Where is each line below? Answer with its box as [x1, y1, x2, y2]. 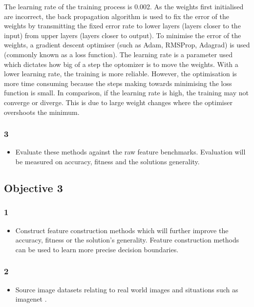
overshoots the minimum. [4, 107, 80, 117]
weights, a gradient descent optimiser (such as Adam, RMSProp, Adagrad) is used [4, 40, 250, 50]
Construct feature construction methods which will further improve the [15, 225, 229, 235]
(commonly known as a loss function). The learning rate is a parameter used [4, 49, 233, 59]
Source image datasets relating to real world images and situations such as [15, 284, 238, 294]
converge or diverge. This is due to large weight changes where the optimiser [4, 97, 233, 107]
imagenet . [15, 294, 47, 304]
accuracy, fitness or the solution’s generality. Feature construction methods [15, 235, 239, 245]
